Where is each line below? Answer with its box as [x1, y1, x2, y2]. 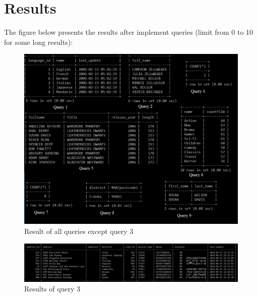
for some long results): [4, 36, 73, 47]
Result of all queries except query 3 [24, 225, 134, 236]
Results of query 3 [24, 283, 81, 294]
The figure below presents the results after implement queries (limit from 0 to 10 [4, 27, 253, 37]
